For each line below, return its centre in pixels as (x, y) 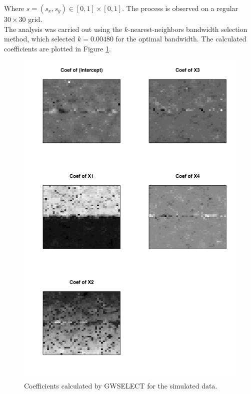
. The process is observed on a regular (180, 8)
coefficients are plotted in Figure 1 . (57, 48)
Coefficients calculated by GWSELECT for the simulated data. (121, 385)
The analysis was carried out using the (63, 29)
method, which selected (40, 39)
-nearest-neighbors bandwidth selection (188, 29)
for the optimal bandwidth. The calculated (181, 39)
